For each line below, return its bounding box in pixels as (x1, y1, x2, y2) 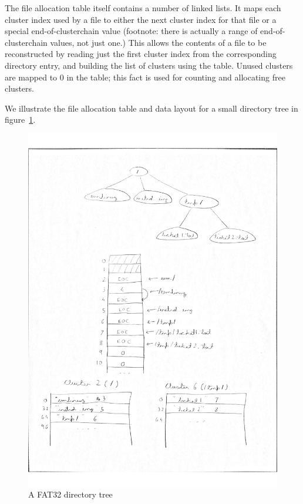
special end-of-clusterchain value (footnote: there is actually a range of (5, 25, 258, 37)
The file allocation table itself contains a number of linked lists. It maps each (5, 2, 281, 14)
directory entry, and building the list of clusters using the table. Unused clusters (5, 59, 293, 71)
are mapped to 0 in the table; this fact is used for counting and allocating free (5, 70, 285, 83)
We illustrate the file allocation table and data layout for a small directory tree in (5, 102, 298, 114)
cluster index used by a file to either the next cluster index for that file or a (5, 13, 277, 25)
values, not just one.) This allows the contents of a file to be (50, 36, 267, 48)
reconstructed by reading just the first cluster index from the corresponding (5, 48, 277, 60)
